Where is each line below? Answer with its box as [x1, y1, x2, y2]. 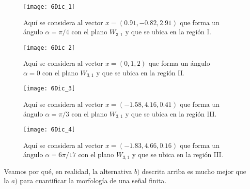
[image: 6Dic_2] [23, 44, 76, 51]
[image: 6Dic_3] [23, 85, 76, 92]
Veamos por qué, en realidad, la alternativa [4, 166, 132, 176]
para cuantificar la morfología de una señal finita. [20, 175, 167, 186]
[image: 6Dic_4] [23, 126, 76, 133]
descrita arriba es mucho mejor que [142, 166, 247, 176]
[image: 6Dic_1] [23, 3, 76, 10]
